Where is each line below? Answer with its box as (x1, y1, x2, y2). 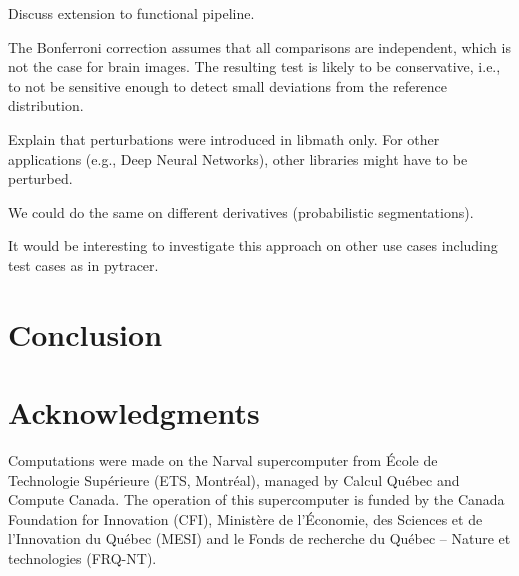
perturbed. (8, 168, 73, 189)
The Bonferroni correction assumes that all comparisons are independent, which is (8, 36, 511, 57)
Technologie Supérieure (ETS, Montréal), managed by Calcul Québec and (8, 469, 460, 490)
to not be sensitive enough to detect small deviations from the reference (8, 75, 448, 96)
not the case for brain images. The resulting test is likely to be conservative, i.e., (8, 56, 501, 77)
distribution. (8, 95, 84, 116)
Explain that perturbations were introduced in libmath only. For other (8, 128, 440, 149)
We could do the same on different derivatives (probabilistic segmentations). (8, 201, 474, 222)
